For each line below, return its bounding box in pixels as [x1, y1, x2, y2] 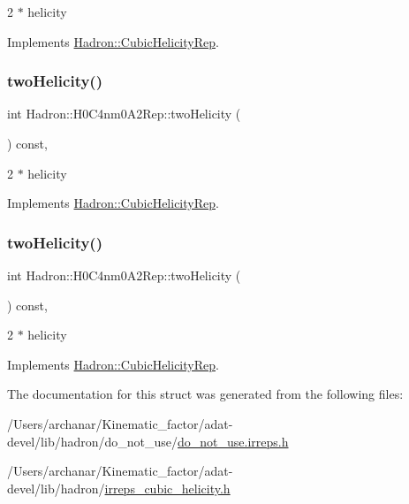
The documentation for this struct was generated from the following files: [7, 385, 404, 403]
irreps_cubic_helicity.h [104, 478, 231, 497]
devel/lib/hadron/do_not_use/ [7, 431, 178, 450]
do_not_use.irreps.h [178, 431, 289, 450]
